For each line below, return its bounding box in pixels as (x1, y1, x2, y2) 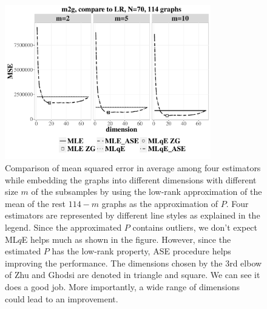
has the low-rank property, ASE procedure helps (52, 245, 231, 257)
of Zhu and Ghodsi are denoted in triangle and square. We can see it (5, 268, 260, 281)
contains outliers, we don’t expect (132, 220, 258, 233)
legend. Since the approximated (5, 220, 122, 233)
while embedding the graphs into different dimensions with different (5, 173, 257, 186)
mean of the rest (5, 197, 66, 209)
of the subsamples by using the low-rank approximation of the (31, 185, 262, 198)
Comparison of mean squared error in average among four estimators (5, 161, 261, 174)
